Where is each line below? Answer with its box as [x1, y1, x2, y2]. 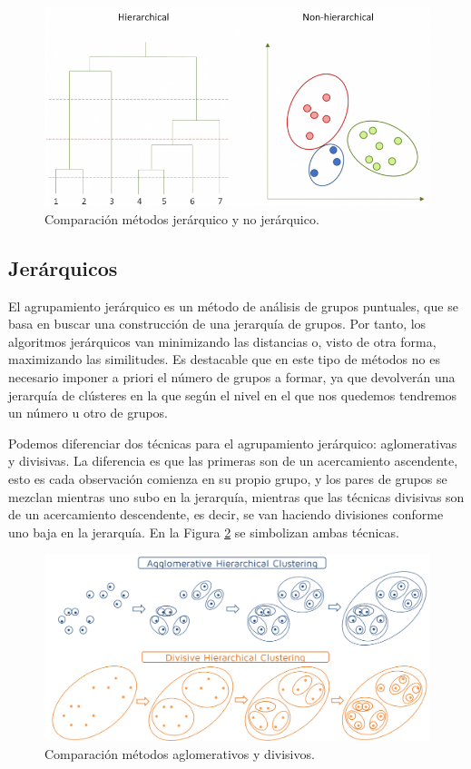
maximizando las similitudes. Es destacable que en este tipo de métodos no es [8, 350, 440, 369]
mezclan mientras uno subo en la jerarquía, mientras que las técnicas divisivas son [8, 487, 465, 506]
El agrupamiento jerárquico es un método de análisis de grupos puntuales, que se [8, 296, 458, 315]
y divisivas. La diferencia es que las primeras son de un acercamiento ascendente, [8, 451, 458, 470]
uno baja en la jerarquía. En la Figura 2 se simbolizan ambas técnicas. [8, 522, 399, 541]
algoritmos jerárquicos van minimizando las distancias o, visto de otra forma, [8, 331, 437, 350]
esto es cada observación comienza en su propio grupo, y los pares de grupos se [8, 468, 447, 488]
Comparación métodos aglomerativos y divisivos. [44, 744, 315, 763]
